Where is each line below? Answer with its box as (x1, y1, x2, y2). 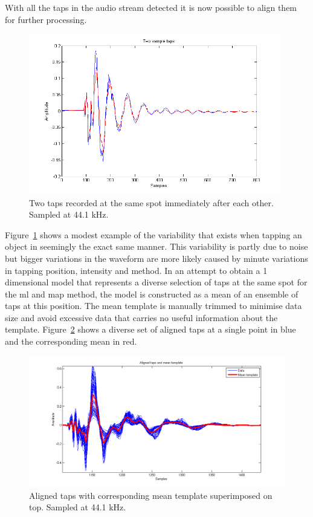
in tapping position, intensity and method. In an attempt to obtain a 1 (5, 264, 268, 276)
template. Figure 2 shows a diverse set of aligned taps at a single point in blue (5, 323, 296, 336)
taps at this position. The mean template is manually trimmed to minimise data (5, 299, 302, 312)
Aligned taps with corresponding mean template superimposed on (29, 489, 273, 501)
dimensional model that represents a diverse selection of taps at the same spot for (5, 276, 308, 288)
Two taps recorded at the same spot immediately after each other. (29, 196, 274, 209)
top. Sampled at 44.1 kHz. (29, 501, 126, 513)
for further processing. (5, 13, 87, 25)
